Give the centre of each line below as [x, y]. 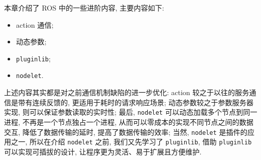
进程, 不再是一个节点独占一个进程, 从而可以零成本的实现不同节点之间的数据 [129, 122]
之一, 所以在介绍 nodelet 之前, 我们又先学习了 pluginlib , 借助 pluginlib [131, 142]
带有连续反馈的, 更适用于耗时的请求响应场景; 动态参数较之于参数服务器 [136, 102]
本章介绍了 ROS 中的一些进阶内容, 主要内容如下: [84, 8]
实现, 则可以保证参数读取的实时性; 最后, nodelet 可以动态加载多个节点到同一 [131, 112]
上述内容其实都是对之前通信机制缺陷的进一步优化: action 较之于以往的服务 [127, 92]
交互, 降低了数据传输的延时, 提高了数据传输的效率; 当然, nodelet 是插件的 [126, 132]
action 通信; [35, 24]
